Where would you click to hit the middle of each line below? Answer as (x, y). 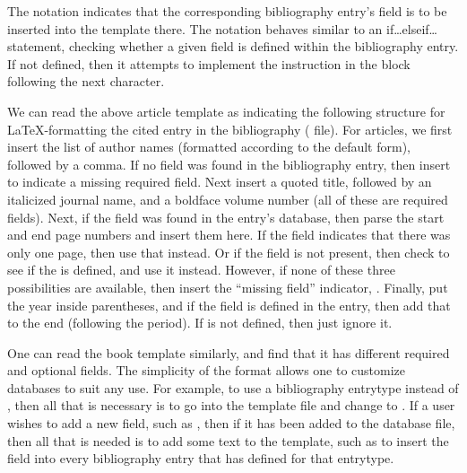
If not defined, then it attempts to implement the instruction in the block (209, 63)
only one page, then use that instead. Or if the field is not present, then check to (229, 252)
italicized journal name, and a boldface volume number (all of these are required (228, 199)
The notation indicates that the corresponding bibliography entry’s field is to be (227, 11)
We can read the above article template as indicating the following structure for (226, 111)
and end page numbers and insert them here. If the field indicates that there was (229, 235)
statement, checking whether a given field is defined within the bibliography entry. (233, 46)
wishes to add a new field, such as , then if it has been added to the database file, (231, 423)
